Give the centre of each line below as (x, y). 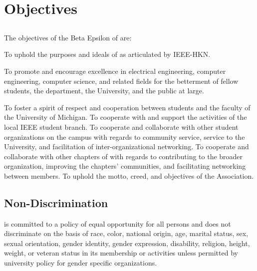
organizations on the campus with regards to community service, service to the (125, 136)
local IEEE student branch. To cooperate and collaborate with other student (121, 127)
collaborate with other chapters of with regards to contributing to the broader (124, 156)
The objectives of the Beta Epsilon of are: (68, 37)
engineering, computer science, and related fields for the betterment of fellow (121, 81)
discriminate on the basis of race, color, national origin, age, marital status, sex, (126, 233)
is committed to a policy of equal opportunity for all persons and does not (118, 223)
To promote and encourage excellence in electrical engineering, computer (115, 71)
